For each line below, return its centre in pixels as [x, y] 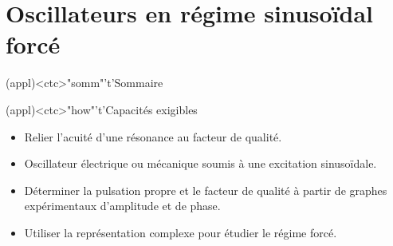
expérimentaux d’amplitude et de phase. [122, 206]
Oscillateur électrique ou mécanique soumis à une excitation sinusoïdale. [200, 163]
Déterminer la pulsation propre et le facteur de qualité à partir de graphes [206, 190]
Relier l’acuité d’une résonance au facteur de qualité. [153, 136]
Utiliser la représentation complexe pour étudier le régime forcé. [181, 232]
